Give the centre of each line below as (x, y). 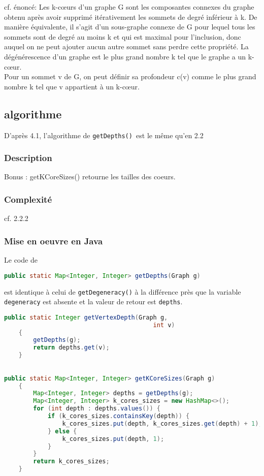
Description (28, 158)
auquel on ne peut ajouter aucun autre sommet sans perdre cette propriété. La (126, 46)
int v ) (164, 325)
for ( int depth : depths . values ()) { (97, 409)
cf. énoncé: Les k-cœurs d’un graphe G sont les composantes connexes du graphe (129, 7)
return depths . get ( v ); (71, 348)
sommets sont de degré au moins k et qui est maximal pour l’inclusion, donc (123, 36)
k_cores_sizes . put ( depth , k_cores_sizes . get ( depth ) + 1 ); (162, 423)
